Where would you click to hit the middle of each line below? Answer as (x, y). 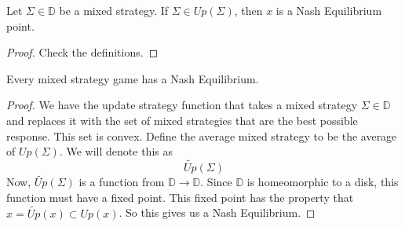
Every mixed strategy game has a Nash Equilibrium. (133, 78)
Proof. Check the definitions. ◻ (82, 52)
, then (248, 10)
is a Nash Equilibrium (329, 10)
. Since (216, 182)
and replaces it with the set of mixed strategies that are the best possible (182, 120)
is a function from (122, 182)
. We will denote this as (116, 151)
